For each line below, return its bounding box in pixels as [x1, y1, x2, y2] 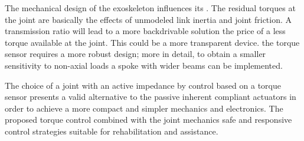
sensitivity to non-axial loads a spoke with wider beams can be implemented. [5, 59, 283, 71]
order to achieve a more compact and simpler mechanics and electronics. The [5, 102, 283, 114]
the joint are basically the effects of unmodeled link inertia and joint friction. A [5, 13, 292, 25]
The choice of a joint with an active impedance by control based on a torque [5, 79, 281, 91]
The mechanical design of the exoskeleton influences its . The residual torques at [5, 2, 296, 14]
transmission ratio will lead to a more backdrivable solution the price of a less [5, 25, 286, 37]
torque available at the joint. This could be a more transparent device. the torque [5, 36, 300, 48]
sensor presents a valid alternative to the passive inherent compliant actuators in [5, 90, 296, 103]
